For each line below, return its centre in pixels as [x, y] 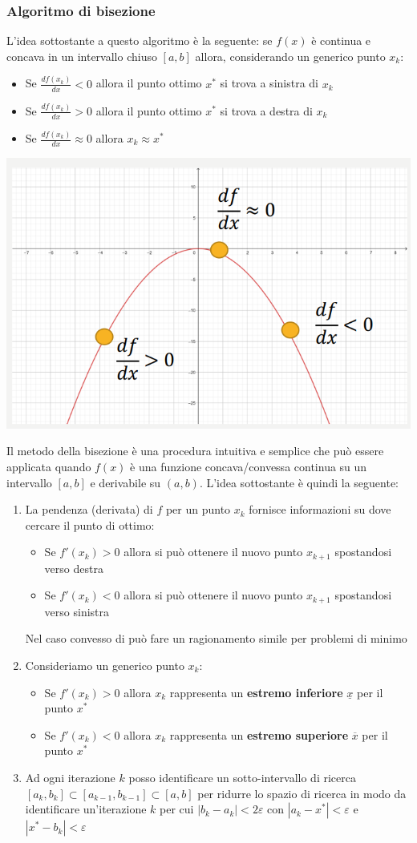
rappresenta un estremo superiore [259, 734]
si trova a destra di [266, 110]
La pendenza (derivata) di [89, 509]
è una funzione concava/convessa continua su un [249, 466]
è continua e [341, 40]
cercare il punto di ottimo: [90, 524]
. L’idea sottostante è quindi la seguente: [299, 482]
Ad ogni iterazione [70, 777]
